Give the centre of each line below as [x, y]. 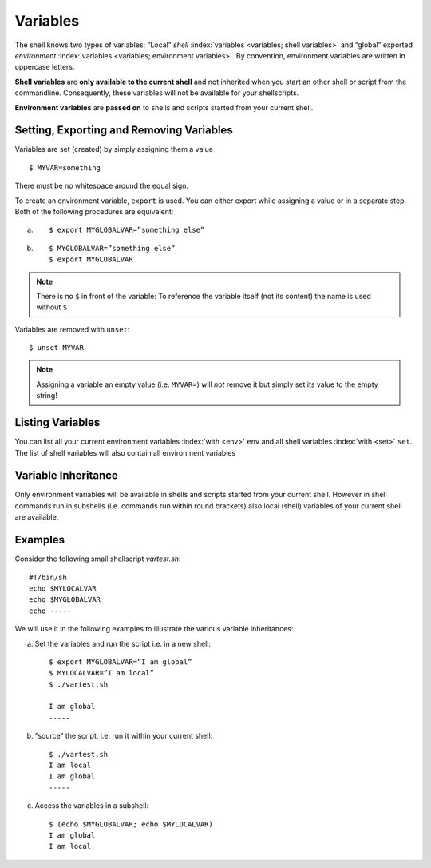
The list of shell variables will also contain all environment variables [125, 452]
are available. [37, 517]
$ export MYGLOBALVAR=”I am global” [121, 662]
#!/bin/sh [48, 577]
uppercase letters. [45, 67]
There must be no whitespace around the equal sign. [102, 186]
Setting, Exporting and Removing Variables [124, 131]
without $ [52, 307]
